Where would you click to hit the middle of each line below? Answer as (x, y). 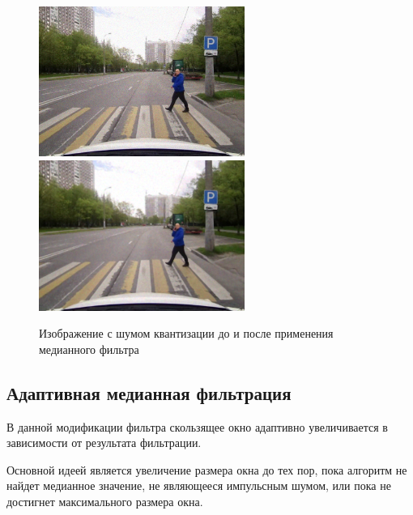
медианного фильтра (89, 349)
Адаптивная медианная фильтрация (149, 392)
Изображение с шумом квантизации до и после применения (186, 333)
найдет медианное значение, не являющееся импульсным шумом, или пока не (199, 485)
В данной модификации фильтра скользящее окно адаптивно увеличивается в (197, 426)
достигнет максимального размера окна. (105, 501)
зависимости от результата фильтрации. (104, 443)
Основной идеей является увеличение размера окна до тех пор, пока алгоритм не (207, 469)
